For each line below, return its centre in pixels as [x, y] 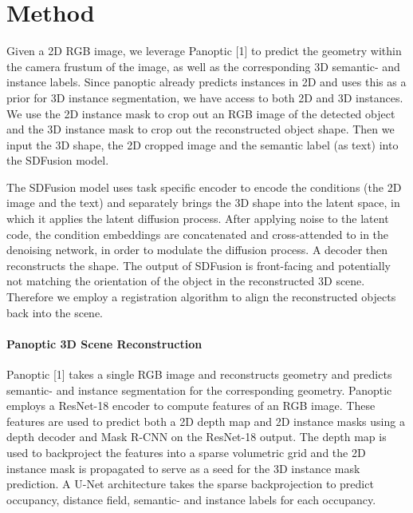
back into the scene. [55, 312]
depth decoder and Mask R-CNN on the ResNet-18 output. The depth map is [197, 437]
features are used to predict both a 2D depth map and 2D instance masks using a [206, 421]
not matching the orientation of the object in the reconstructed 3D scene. [186, 281]
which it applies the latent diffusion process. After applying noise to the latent [198, 219]
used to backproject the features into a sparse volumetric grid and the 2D [186, 452]
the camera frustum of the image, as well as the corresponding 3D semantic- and [203, 66]
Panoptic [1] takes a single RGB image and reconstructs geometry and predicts [199, 374]
